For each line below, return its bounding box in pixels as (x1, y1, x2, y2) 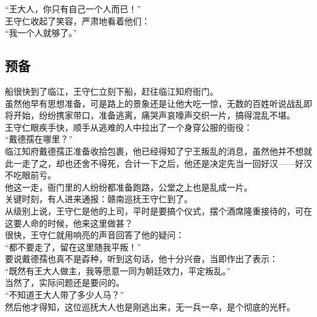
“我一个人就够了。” (5, 26, 77, 39)
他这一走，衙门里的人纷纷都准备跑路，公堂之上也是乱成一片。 (5, 180, 252, 193)
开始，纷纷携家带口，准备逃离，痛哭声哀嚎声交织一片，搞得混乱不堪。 (13, 109, 295, 122)
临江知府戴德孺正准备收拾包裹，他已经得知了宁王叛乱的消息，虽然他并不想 (5, 144, 304, 157)
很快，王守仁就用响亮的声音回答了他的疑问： (5, 228, 184, 241)
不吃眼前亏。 (5, 169, 56, 181)
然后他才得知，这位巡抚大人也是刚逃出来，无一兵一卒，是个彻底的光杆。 (5, 300, 295, 313)
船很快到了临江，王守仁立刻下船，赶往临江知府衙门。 (5, 84, 218, 97)
